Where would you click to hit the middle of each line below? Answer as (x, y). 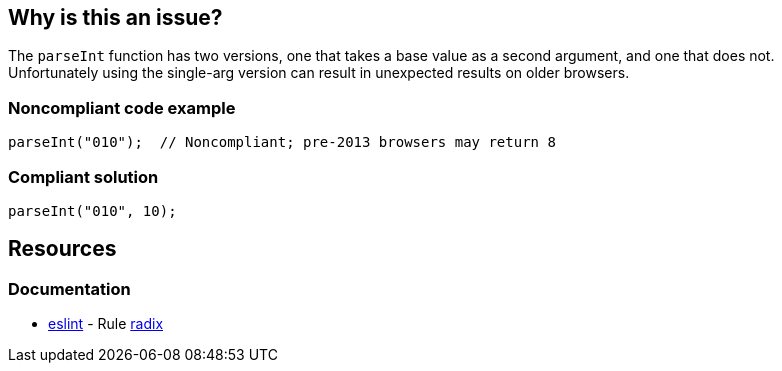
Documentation (69, 288)
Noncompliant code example (122, 107)
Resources (62, 249)
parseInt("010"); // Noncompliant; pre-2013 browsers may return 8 (282, 142)
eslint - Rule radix (106, 324)
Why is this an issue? (115, 17)
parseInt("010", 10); (92, 210)
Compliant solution (83, 176)
